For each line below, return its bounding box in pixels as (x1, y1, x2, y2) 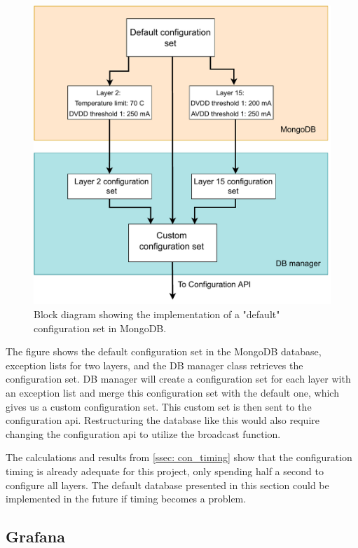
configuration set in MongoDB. (34, 320, 167, 335)
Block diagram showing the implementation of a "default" (34, 307, 280, 322)
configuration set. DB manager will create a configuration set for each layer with (6, 371, 351, 386)
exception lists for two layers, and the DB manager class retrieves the (6, 357, 303, 372)
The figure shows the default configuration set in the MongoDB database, (6, 344, 322, 359)
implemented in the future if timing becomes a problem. (6, 491, 247, 506)
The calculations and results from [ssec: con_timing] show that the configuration (6, 450, 352, 465)
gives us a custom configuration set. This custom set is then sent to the (6, 399, 312, 413)
